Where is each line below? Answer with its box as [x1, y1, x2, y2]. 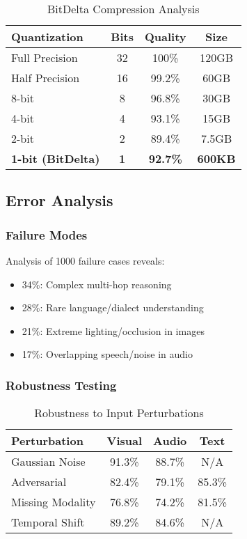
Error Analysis [6, 189, 113, 211]
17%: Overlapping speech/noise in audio [22, 347, 193, 361]
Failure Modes [6, 226, 88, 243]
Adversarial [11, 474, 67, 490]
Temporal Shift [11, 514, 85, 531]
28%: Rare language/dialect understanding [22, 300, 204, 315]
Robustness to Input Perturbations [34, 405, 204, 421]
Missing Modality [11, 494, 96, 510]
